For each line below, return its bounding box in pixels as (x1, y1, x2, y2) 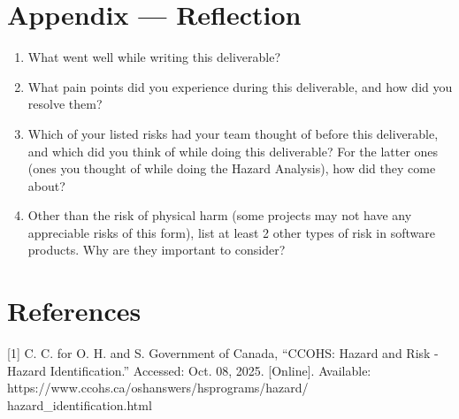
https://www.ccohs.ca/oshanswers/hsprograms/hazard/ (7, 378, 309, 397)
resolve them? (27, 95, 103, 113)
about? (27, 176, 65, 194)
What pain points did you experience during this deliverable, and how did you (27, 77, 453, 95)
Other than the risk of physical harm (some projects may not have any (27, 206, 412, 225)
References (7, 293, 142, 329)
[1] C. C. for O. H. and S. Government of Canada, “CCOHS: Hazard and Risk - (7, 344, 439, 362)
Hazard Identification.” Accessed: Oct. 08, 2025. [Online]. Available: (7, 361, 371, 379)
